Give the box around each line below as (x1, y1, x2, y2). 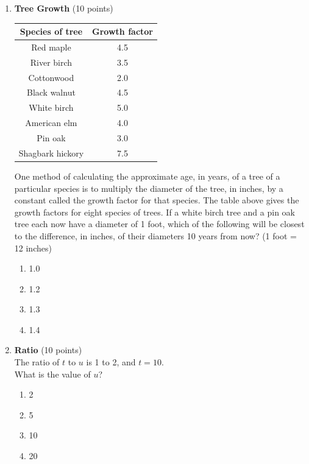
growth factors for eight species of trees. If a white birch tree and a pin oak (14, 205, 295, 218)
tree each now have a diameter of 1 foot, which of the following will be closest (14, 217, 305, 230)
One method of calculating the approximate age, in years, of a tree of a (14, 169, 280, 182)
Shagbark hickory (18, 146, 84, 159)
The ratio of (14, 356, 60, 368)
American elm (25, 116, 77, 129)
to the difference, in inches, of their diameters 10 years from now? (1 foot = (14, 229, 297, 242)
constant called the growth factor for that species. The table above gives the (14, 194, 299, 206)
